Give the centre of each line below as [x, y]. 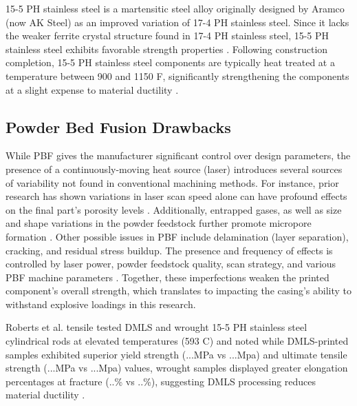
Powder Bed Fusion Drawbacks [118, 126]
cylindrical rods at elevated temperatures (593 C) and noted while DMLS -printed [177, 341]
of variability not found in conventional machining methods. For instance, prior [172, 182]
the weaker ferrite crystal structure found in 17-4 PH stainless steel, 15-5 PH [167, 35]
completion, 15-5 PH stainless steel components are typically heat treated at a [170, 62]
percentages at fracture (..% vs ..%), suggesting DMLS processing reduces [161, 381]
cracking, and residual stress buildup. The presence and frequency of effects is [169, 250]
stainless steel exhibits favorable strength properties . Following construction [167, 49]
